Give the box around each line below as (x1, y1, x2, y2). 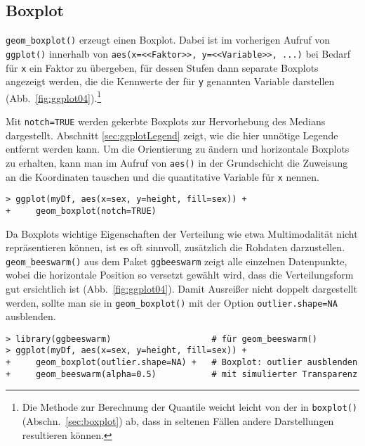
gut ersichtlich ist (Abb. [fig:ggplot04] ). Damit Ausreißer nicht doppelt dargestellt (6, 281, 357, 295)
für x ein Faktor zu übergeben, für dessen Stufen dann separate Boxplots (6, 60, 319, 75)
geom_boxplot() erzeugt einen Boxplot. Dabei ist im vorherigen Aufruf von (6, 32, 331, 47)
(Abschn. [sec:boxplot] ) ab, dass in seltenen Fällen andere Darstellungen (22, 414, 334, 428)
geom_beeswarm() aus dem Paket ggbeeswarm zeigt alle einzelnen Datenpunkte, (6, 253, 347, 268)
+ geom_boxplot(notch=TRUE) (6, 205, 157, 216)
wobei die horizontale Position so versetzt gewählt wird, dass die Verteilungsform (6, 267, 354, 282)
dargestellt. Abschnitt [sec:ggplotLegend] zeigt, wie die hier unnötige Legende (6, 127, 338, 142)
